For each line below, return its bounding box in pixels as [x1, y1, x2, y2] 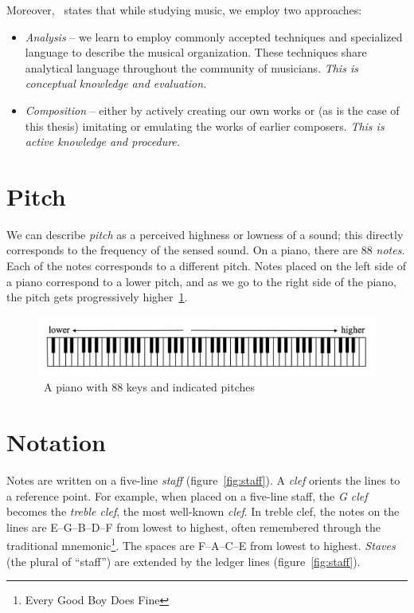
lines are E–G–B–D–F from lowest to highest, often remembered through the [6, 518, 381, 535]
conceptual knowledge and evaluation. [25, 75, 207, 92]
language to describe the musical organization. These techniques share [25, 44, 367, 61]
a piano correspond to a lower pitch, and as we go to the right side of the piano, [6, 273, 396, 289]
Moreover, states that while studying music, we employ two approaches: [6, 2, 362, 18]
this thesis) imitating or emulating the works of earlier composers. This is [25, 117, 385, 134]
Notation [6, 426, 106, 458]
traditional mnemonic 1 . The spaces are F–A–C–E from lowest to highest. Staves [6, 535, 396, 554]
